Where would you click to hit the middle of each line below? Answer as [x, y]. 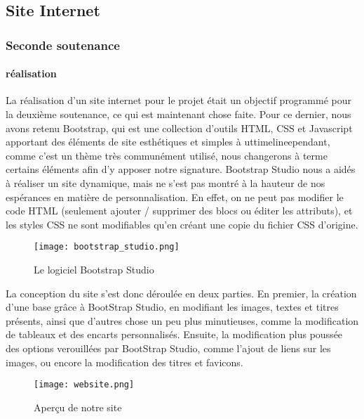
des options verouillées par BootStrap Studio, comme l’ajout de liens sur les [168, 348]
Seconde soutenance [63, 45]
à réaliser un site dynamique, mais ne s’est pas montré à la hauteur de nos [166, 182]
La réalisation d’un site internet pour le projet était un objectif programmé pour [179, 100]
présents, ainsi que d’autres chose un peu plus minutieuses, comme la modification [182, 320]
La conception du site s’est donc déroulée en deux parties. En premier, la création [181, 293]
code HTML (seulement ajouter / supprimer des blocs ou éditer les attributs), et [179, 211]
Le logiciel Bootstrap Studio [94, 270]
